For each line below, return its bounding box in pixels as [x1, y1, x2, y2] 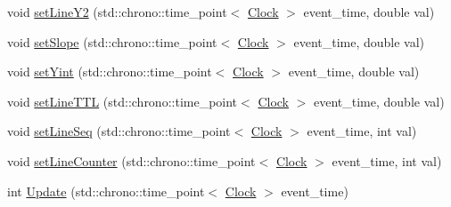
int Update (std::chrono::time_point [7, 181, 205, 200]
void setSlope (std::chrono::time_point [7, 32, 217, 51]
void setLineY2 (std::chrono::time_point [7, 3, 227, 20]
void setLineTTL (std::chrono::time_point [7, 92, 238, 110]
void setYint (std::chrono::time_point [7, 62, 212, 81]
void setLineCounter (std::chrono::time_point [7, 151, 256, 170]
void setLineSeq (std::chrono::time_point [7, 122, 231, 140]
